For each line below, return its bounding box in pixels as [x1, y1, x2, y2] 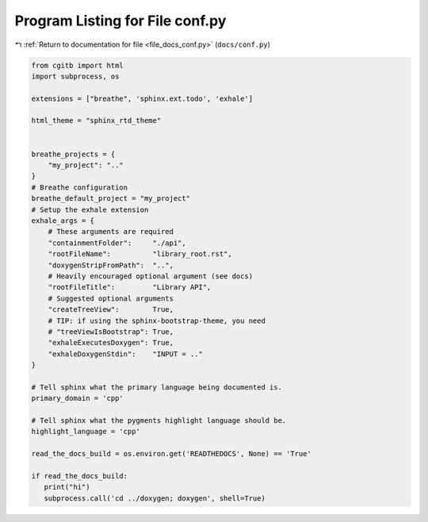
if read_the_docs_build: [31, 471, 128, 480]
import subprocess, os [31, 71, 120, 81]
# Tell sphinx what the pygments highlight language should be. [31, 416, 287, 425]
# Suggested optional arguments [48, 294, 174, 303]
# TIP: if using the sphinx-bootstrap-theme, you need [48, 316, 266, 325]
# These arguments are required [48, 227, 174, 236]
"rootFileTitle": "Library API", [48, 282, 212, 292]
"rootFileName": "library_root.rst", [48, 250, 233, 259]
